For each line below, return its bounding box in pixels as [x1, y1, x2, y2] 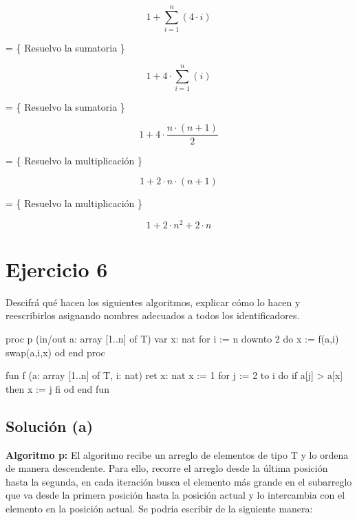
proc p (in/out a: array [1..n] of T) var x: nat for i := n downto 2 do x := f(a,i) [6, 332, 339, 346]
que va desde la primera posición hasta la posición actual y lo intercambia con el [6, 488, 345, 502]
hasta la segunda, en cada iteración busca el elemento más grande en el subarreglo [6, 474, 352, 488]
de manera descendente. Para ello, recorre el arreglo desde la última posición [6, 461, 328, 475]
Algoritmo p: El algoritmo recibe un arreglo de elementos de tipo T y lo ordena [6, 447, 349, 462]
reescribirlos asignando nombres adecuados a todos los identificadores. [6, 308, 300, 323]
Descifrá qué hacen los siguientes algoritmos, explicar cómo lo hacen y [6, 294, 301, 309]
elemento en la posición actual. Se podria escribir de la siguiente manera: [6, 501, 313, 516]
